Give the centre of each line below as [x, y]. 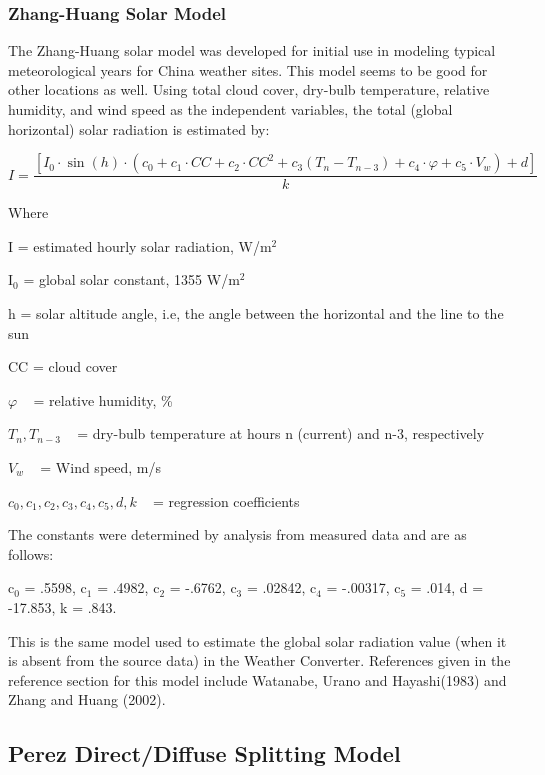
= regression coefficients [226, 500]
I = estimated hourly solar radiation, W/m [140, 245]
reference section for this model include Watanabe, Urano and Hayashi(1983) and [257, 679]
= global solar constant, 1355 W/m [131, 279]
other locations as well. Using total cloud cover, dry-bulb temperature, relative [249, 89]
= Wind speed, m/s [101, 466]
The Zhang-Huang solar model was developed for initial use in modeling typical [252, 50]
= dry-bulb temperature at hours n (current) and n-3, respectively [281, 433]
